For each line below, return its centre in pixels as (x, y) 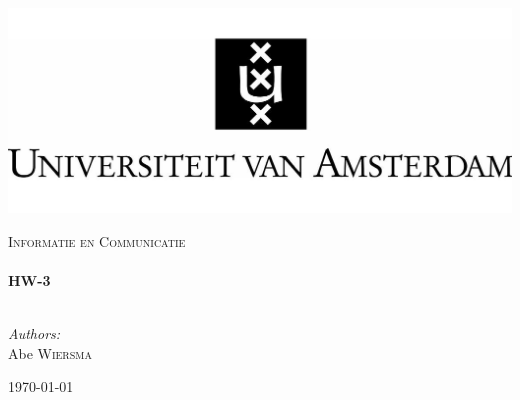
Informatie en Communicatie (97, 240)
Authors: (34, 333)
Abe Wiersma (50, 352)
